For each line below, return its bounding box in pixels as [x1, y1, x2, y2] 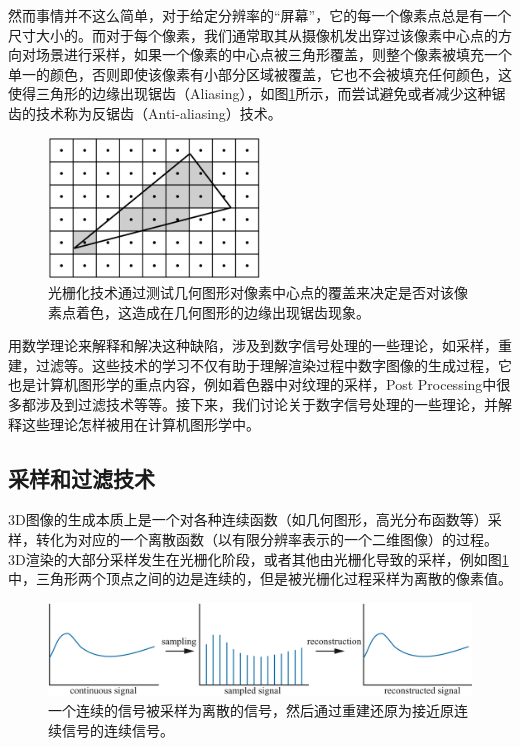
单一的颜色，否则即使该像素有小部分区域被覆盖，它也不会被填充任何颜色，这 [8, 63, 512, 84]
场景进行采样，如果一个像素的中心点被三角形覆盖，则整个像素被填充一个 [35, 44, 512, 65]
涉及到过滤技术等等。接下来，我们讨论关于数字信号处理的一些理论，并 [35, 394, 498, 415]
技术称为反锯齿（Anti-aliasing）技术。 [35, 102, 282, 123]
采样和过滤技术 [8, 462, 155, 493]
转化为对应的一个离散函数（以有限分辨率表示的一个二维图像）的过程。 [35, 529, 498, 550]
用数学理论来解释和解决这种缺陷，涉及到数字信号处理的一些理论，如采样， [8, 335, 498, 356]
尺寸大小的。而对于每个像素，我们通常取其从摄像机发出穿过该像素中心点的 [8, 24, 498, 45]
